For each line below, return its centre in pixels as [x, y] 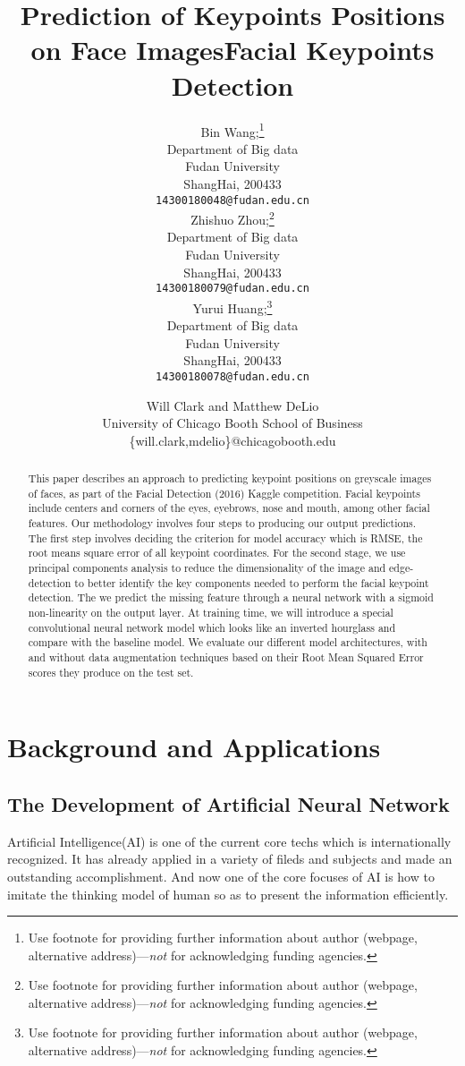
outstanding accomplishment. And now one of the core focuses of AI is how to [221, 876]
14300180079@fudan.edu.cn [232, 289]
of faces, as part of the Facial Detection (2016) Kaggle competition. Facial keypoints [224, 493]
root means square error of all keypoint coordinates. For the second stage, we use [217, 553]
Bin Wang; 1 [232, 130]
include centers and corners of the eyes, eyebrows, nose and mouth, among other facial [229, 508]
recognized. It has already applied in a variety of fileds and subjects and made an [230, 859]
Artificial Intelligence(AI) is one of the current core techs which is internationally [229, 841]
